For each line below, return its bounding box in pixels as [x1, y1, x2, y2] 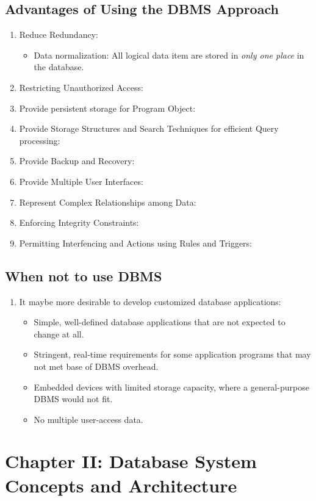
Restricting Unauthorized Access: [19, 81, 143, 93]
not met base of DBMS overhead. [34, 359, 159, 372]
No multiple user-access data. [34, 413, 143, 425]
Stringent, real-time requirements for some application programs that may [34, 348, 311, 361]
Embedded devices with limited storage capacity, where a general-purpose [34, 380, 309, 393]
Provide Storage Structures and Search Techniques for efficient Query [19, 122, 279, 135]
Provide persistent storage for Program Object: [19, 101, 196, 114]
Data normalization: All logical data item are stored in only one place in [34, 48, 304, 61]
